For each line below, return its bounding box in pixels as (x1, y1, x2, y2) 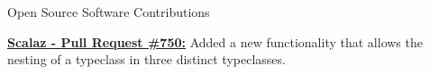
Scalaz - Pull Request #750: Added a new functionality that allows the (7, 32, 423, 51)
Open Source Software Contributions (7, 3, 210, 21)
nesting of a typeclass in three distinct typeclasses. (7, 50, 286, 69)
